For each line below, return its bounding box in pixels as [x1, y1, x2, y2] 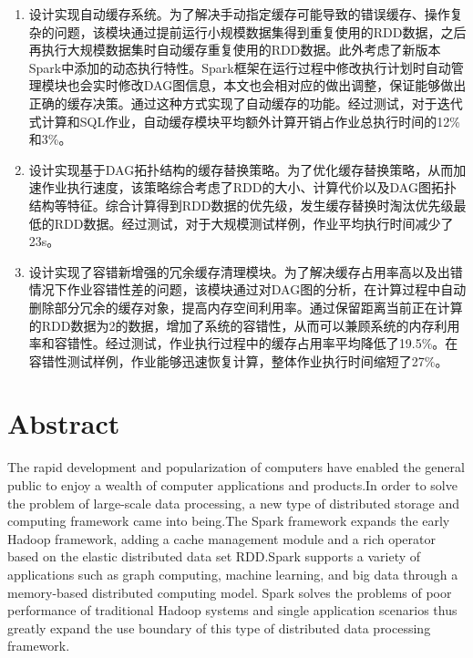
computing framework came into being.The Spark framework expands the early [7, 511, 450, 530]
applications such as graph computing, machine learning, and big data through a [7, 564, 458, 583]
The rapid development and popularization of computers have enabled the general [7, 458, 465, 477]
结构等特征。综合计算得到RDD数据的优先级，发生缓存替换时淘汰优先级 [28, 195, 454, 214]
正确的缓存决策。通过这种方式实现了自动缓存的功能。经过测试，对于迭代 [28, 93, 463, 112]
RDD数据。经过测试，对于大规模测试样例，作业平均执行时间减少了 [54, 213, 454, 232]
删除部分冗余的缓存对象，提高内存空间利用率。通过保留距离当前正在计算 [28, 297, 463, 316]
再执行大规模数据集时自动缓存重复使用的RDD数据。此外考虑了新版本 [28, 40, 441, 59]
